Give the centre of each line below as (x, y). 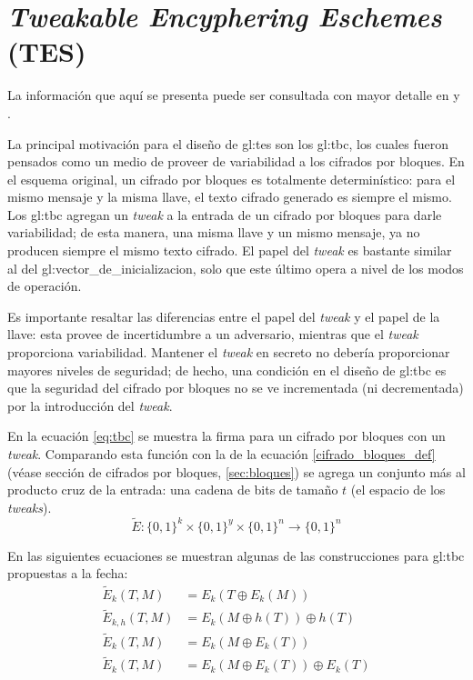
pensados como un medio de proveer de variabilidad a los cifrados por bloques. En (236, 161)
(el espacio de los (398, 490)
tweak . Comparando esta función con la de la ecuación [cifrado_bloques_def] (221, 454)
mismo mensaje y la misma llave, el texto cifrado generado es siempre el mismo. (230, 197)
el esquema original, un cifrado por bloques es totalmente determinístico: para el (231, 179)
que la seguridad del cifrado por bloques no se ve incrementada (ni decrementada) (236, 388)
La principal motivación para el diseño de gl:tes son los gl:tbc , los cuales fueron (228, 143)
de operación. (45, 286)
